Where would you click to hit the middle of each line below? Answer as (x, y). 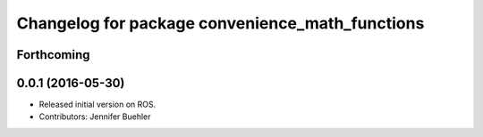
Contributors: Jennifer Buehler (95, 117)
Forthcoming (53, 55)
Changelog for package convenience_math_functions (220, 23)
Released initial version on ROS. (97, 105)
